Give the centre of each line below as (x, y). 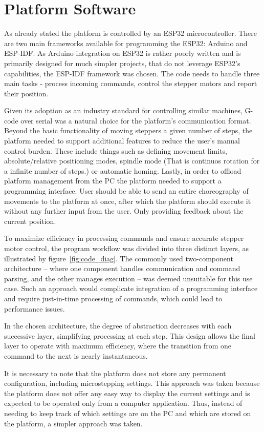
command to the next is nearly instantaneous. (76, 355)
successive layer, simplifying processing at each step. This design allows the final (130, 335)
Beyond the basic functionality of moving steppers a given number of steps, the (128, 130)
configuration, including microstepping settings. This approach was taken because (132, 383)
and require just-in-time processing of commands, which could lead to (113, 298)
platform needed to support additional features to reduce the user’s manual (122, 141)
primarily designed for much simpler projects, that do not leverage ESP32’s (122, 63)
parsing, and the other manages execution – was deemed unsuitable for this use (128, 278)
